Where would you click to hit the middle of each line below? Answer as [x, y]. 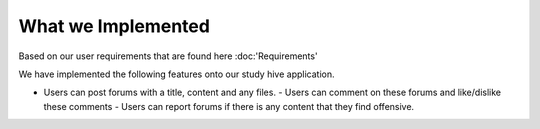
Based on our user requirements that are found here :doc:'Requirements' [168, 56]
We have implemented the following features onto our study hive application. [176, 74]
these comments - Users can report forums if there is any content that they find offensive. [229, 106]
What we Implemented [114, 26]
